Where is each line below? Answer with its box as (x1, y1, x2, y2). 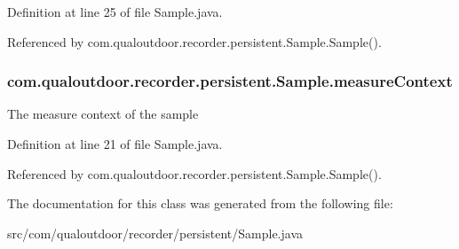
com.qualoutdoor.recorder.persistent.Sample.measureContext (7, 70, 453, 92)
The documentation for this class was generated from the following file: (7, 194, 393, 213)
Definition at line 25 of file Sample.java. (7, 3, 223, 20)
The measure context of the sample (7, 105, 199, 123)
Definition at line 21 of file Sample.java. (7, 135, 223, 152)
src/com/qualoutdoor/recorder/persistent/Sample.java (7, 223, 303, 242)
